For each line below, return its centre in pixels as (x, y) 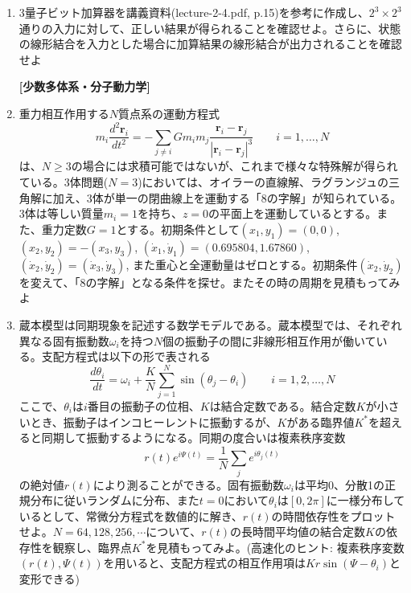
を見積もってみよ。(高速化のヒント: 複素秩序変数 (275, 547)
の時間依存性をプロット (333, 515)
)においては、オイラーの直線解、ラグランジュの (263, 182)
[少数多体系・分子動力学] (84, 86)
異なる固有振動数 (64, 340)
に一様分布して (366, 500)
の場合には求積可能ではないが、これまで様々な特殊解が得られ (234, 166)
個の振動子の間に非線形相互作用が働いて (269, 340)
